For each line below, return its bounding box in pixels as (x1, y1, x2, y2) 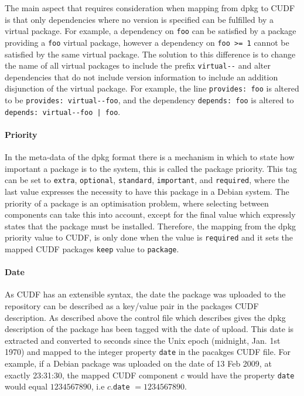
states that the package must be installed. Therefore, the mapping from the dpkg (5, 219, 296, 232)
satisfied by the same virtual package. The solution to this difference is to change (5, 48, 296, 60)
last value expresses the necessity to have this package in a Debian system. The (5, 185, 289, 197)
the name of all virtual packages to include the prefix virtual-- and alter (5, 59, 271, 72)
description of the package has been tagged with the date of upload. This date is (5, 323, 294, 335)
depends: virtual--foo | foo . (5, 105, 121, 117)
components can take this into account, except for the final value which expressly (5, 208, 296, 221)
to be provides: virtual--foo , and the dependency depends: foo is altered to (5, 94, 294, 106)
